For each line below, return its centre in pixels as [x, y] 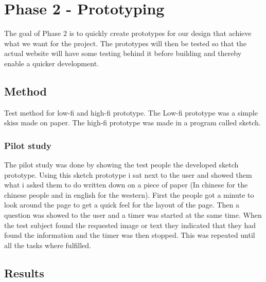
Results [24, 272]
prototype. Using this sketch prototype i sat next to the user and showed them [128, 174]
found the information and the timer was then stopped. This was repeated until [130, 235]
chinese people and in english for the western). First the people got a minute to [129, 194]
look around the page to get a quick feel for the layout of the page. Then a [122, 205]
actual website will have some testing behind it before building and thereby [123, 53]
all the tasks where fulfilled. [48, 245]
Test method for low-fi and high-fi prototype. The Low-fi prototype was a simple [131, 112]
